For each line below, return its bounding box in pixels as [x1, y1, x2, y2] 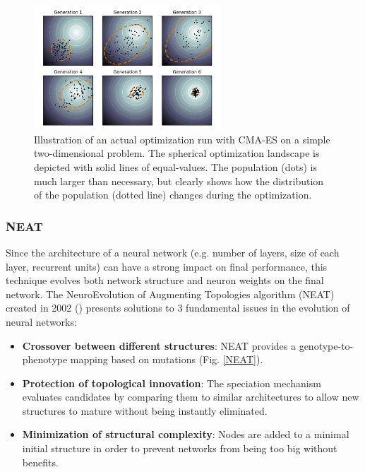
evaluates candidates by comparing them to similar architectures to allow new [22, 389, 359, 404]
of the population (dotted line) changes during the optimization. [34, 187, 312, 202]
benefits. [22, 454, 59, 469]
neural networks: [6, 314, 77, 329]
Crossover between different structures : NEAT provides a [22, 338, 296, 353]
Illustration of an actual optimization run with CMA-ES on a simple [34, 131, 330, 146]
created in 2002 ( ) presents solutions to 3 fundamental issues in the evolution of [6, 300, 350, 315]
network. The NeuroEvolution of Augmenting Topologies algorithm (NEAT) [6, 286, 335, 301]
